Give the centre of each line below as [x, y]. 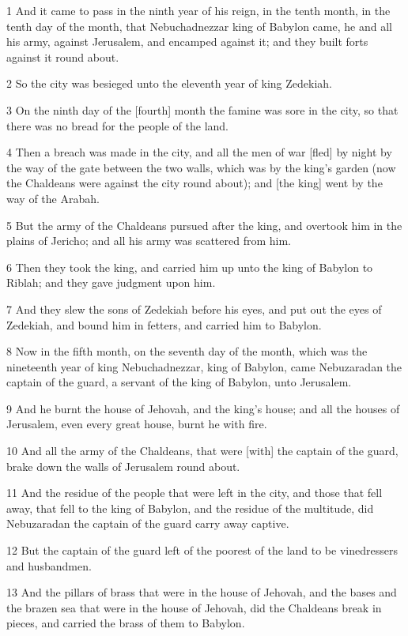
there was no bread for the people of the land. [117, 125]
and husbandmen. [49, 565]
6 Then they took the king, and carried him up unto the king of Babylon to [190, 267]
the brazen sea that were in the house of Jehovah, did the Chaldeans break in [194, 607]
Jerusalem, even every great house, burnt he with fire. [137, 424]
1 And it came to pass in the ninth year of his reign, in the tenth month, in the [198, 10]
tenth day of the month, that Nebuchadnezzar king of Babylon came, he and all [199, 26]
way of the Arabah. [53, 198]
